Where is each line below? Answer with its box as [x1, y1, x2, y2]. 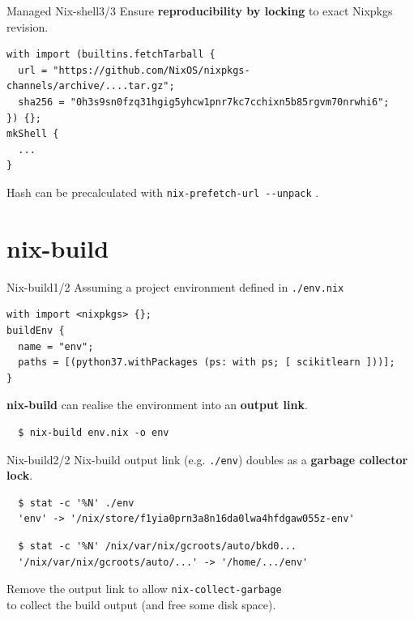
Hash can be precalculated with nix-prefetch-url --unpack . [6, 183, 319, 200]
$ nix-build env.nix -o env [18, 426, 169, 438]
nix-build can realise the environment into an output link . [6, 396, 308, 413]
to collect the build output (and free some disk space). [6, 596, 276, 613]
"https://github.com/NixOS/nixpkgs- [53, 64, 250, 76]
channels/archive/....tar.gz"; [6, 80, 175, 92]
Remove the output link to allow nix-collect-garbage [6, 580, 282, 597]
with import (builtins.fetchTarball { [6, 49, 216, 61]
